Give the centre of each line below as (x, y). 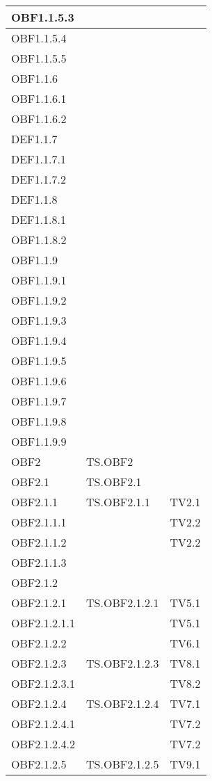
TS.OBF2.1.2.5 (123, 764)
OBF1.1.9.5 (39, 361)
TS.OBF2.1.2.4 (123, 703)
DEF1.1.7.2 (39, 179)
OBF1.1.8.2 (39, 240)
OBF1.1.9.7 (39, 401)
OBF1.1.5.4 (39, 38)
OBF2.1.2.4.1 (43, 724)
